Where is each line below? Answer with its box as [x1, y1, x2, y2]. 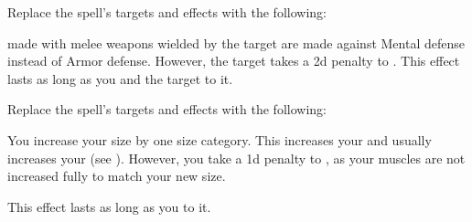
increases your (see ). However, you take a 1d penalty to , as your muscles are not [7, 148, 466, 167]
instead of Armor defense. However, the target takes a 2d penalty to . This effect [7, 51, 460, 70]
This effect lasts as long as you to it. [7, 196, 211, 216]
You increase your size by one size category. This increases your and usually [7, 130, 432, 149]
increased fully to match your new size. [7, 166, 226, 185]
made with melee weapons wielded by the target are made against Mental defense [7, 33, 465, 52]
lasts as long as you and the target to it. [7, 69, 233, 88]
